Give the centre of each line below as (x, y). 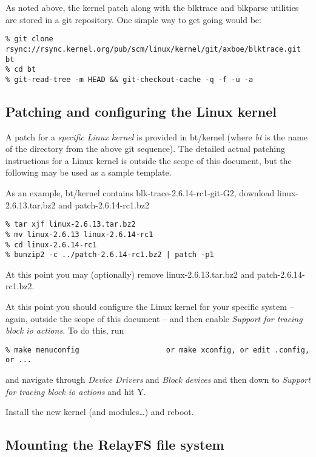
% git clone (29, 39)
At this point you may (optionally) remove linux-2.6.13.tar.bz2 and (130, 274)
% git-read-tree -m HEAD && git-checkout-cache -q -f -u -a (129, 79)
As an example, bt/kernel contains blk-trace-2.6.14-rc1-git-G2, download (140, 193)
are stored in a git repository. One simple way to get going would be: (133, 19)
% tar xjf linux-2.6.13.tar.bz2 (71, 225)
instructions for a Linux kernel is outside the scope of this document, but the (149, 160)
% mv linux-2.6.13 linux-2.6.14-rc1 (79, 234)
